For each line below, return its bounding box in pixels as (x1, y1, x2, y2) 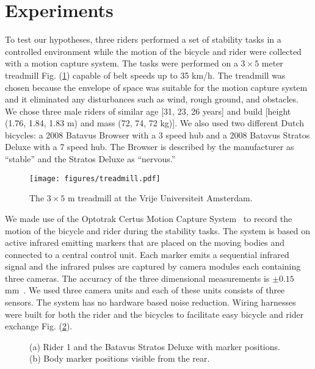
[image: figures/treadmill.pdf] (29, 174, 161, 183)
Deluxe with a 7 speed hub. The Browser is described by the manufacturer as (5, 140, 294, 153)
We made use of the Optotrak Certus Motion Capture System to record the (5, 212, 292, 224)
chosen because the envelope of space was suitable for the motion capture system (5, 81, 308, 93)
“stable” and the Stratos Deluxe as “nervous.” (5, 152, 176, 165)
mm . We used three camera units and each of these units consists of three (5, 284, 285, 296)
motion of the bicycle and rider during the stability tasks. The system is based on (5, 224, 310, 237)
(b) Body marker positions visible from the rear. (29, 352, 210, 365)
